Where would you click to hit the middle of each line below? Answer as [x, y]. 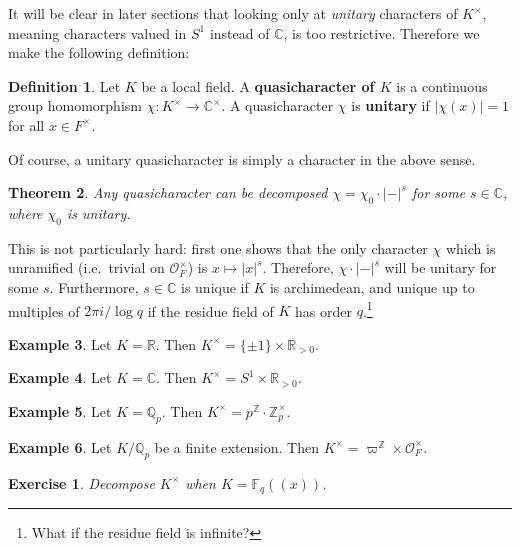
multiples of [44, 310]
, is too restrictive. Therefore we [381, 32]
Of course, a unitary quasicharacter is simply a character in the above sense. [242, 158]
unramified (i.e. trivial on [86, 267]
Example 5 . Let [60, 410]
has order [323, 310]
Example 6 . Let [60, 446]
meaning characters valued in [97, 32]
